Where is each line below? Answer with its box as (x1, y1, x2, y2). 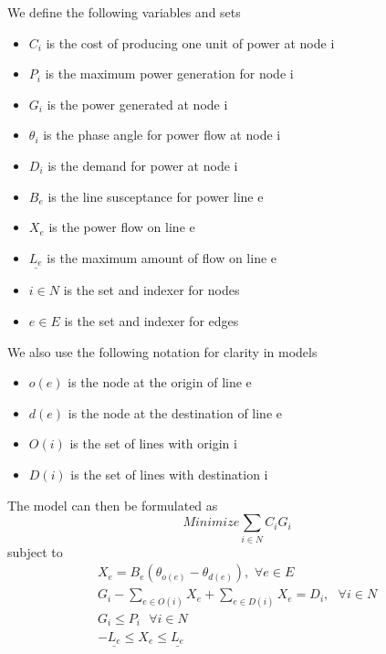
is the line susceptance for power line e (47, 186, 264, 206)
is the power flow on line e (48, 217, 195, 237)
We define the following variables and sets (7, 3, 241, 21)
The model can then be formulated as (7, 495, 218, 514)
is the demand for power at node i (47, 155, 238, 174)
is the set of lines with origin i (69, 434, 237, 453)
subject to (7, 542, 63, 561)
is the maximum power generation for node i (45, 64, 294, 83)
